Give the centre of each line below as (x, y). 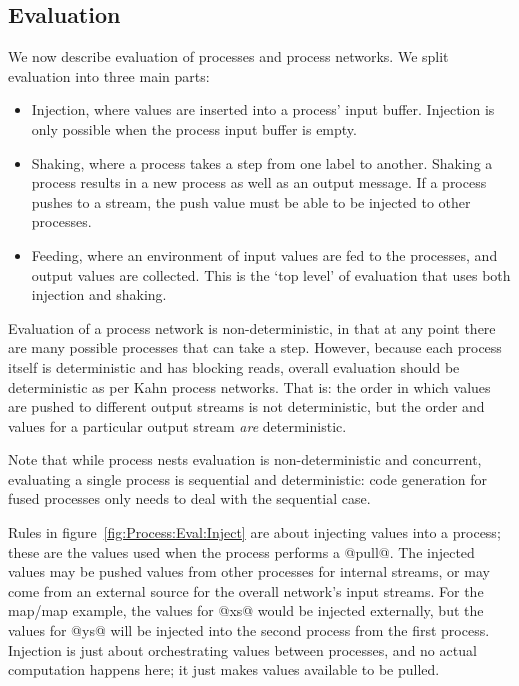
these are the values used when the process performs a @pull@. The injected (241, 551)
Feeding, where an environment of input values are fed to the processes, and (264, 254)
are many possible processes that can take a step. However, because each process (255, 347)
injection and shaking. (99, 294)
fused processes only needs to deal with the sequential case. (189, 498)
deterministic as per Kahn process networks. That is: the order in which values (249, 386)
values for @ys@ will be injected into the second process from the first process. (249, 630)
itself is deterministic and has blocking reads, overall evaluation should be (234, 366)
